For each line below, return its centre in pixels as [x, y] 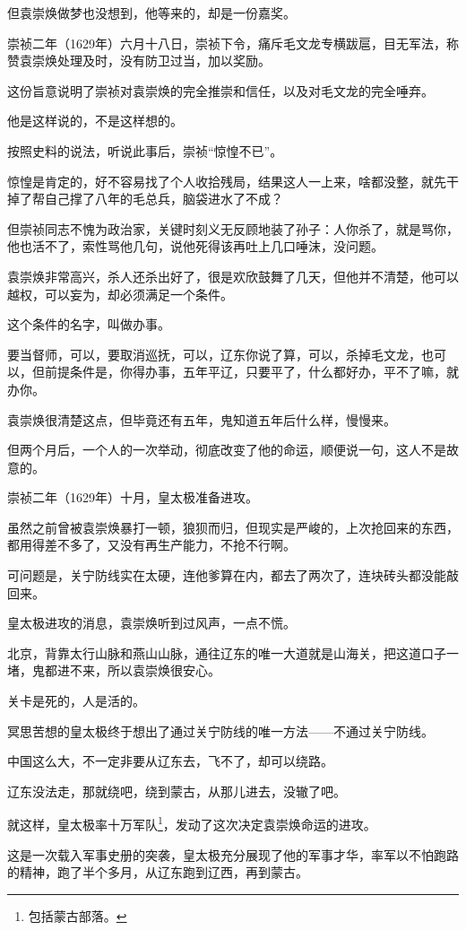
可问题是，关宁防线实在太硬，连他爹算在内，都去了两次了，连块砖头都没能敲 [233, 575]
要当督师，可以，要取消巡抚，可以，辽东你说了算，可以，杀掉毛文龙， [214, 354]
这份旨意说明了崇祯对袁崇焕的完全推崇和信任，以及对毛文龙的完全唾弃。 [220, 90]
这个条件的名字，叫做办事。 [89, 324]
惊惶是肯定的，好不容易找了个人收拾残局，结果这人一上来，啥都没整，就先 [227, 181]
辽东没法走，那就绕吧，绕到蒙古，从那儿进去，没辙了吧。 [177, 791]
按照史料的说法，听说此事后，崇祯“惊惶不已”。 [145, 150]
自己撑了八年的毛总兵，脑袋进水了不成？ [164, 199]
